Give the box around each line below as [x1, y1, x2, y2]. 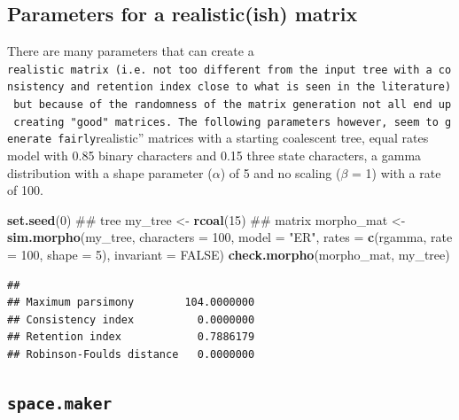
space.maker [7, 394, 113, 413]
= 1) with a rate [352, 163, 441, 182]
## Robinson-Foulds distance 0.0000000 [7, 348, 255, 362]
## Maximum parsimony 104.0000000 [7, 296, 255, 309]
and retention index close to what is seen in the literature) [70, 81, 452, 94]
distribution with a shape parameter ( [7, 163, 213, 182]
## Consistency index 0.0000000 [7, 313, 255, 326]
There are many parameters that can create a [7, 42, 254, 60]
